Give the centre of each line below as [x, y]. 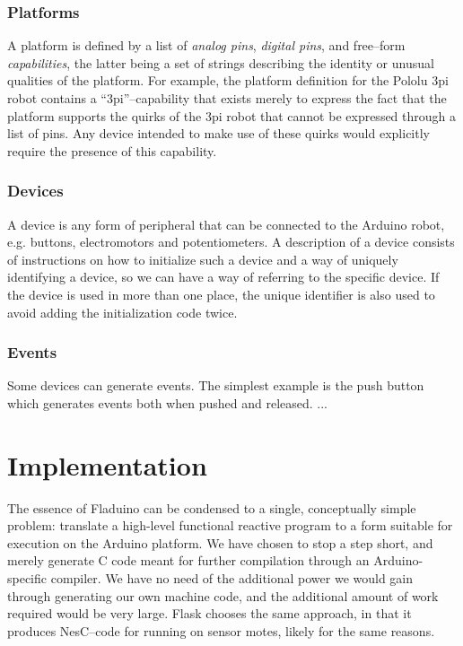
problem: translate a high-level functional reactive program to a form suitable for [230, 525]
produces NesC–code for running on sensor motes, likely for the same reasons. [221, 630]
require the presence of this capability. [112, 150]
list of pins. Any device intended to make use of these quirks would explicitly [218, 133]
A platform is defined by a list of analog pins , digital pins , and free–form [206, 45]
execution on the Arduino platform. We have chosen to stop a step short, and [220, 542]
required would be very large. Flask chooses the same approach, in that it [210, 613]
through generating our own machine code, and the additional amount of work [223, 595]
